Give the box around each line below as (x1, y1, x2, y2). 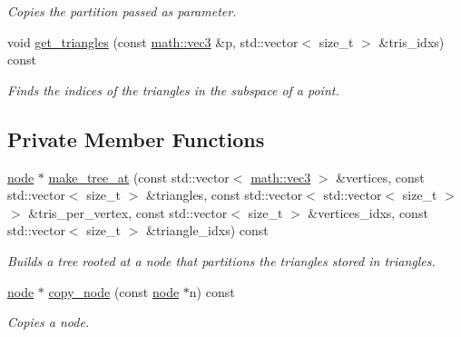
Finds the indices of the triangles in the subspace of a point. (7, 80, 339, 99)
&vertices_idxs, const (308, 203, 428, 222)
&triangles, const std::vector (146, 185, 303, 204)
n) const (189, 282, 235, 301)
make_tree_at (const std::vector (48, 167, 230, 186)
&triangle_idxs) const (146, 221, 269, 240)
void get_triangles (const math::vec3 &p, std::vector (7, 32, 299, 51)
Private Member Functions (7, 124, 265, 153)
